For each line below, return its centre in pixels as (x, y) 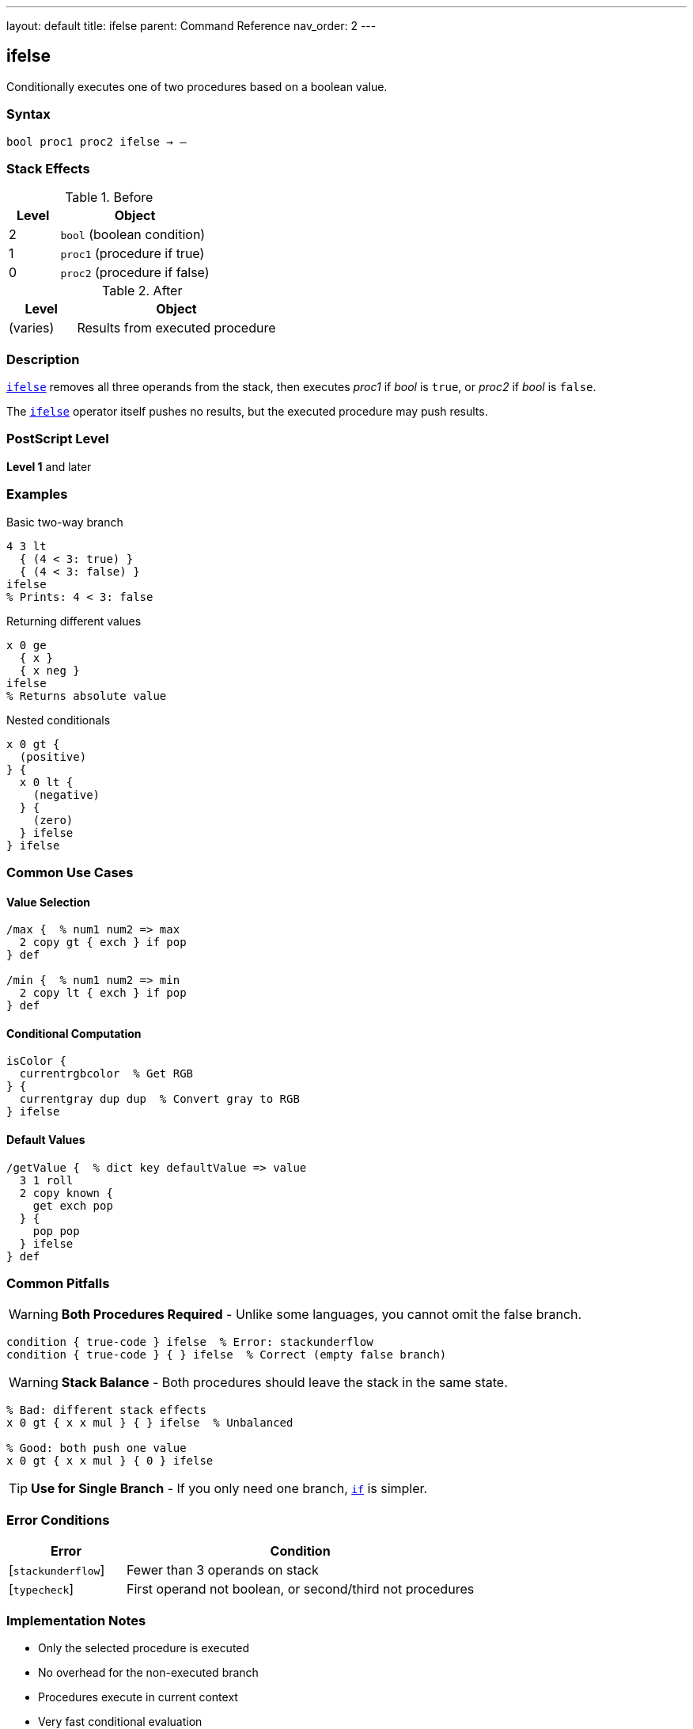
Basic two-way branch (65, 522)
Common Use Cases (70, 872)
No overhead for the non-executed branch (148, 1672)
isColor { (36, 1061)
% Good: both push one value (97, 1448)
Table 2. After (142, 291)
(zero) (53, 820)
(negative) (66, 794)
